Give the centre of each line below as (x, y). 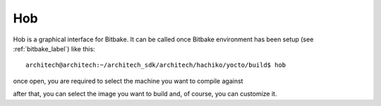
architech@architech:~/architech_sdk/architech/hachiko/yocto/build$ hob (156, 65)
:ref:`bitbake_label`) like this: (54, 48)
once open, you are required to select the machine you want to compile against (128, 81)
